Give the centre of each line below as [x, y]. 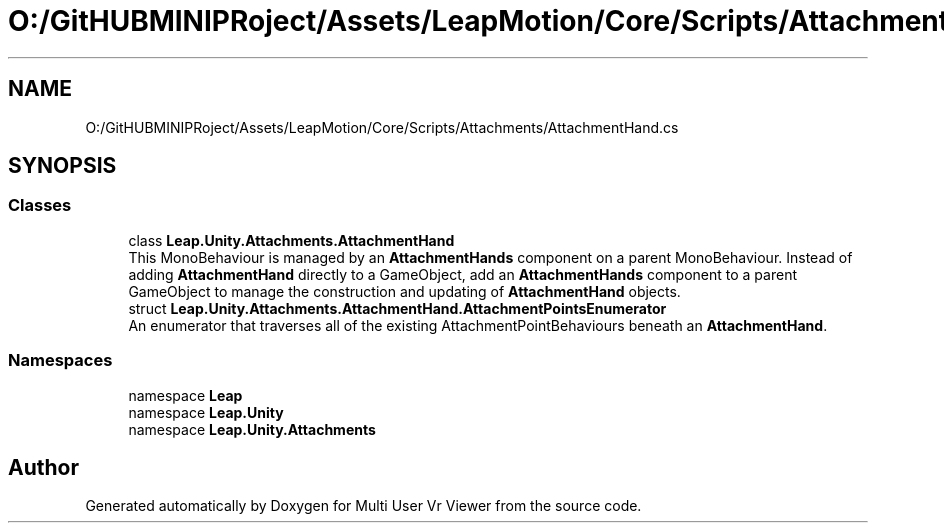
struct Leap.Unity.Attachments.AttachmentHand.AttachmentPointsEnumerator [397, 308]
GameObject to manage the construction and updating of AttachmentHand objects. [404, 291]
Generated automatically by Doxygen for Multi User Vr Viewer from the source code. [363, 506]
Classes [40, 205]
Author [43, 467]
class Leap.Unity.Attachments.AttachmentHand [291, 240]
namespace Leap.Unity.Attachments [252, 429]
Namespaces [60, 360]
